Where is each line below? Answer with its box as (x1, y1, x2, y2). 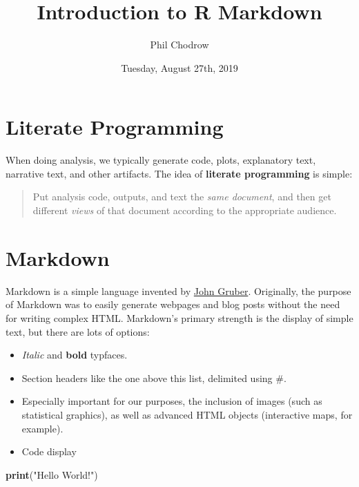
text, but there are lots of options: (6, 324, 150, 338)
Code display (21, 444, 77, 459)
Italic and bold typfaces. (21, 347, 128, 362)
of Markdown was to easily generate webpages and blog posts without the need (6, 297, 340, 312)
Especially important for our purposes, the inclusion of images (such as (21, 394, 322, 408)
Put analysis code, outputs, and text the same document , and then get (32, 189, 331, 204)
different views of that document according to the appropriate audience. (32, 203, 337, 218)
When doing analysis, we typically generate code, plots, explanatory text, (6, 153, 316, 167)
